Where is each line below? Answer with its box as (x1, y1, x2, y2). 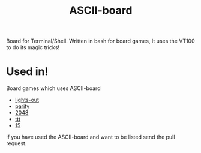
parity (14, 103, 30, 110)
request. (6, 140, 27, 147)
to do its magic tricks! (6, 44, 60, 51)
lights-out (14, 97, 39, 104)
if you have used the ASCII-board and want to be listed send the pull (6, 133, 175, 141)
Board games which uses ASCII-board (6, 85, 101, 92)
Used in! (6, 65, 49, 79)
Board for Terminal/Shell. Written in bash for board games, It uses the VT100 (6, 37, 195, 45)
